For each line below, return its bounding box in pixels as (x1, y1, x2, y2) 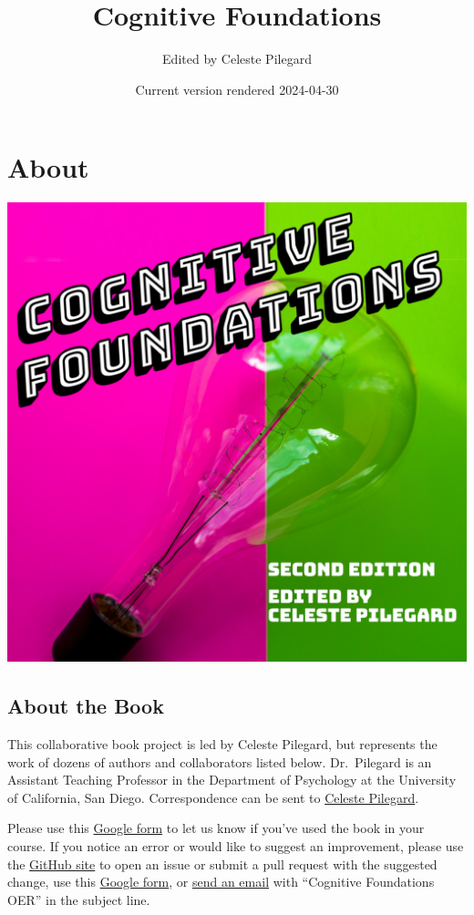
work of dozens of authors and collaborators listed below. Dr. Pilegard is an (7, 752, 432, 771)
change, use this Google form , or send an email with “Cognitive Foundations (7, 872, 435, 891)
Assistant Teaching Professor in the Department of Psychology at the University (7, 770, 457, 789)
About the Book (7, 692, 164, 720)
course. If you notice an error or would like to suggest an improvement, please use (7, 837, 464, 856)
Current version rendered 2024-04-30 (135, 79, 339, 98)
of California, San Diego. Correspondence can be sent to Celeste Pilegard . (7, 787, 419, 807)
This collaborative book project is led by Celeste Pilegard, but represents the (7, 735, 438, 754)
